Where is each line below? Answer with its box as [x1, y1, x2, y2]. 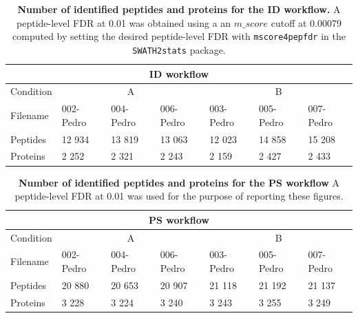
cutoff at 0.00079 [271, 15, 341, 30]
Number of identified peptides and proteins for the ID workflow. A [17, 2, 341, 16]
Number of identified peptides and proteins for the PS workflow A [18, 175, 340, 189]
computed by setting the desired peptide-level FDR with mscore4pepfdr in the [12, 29, 346, 43]
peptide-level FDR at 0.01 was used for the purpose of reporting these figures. [14, 189, 344, 203]
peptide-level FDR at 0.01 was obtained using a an [17, 15, 231, 30]
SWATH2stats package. [132, 42, 226, 56]
